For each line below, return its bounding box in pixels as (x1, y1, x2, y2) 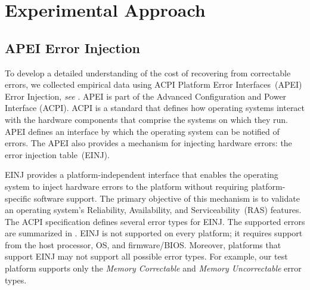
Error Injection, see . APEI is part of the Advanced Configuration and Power (5, 90, 287, 102)
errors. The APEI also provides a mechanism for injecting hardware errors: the (5, 137, 292, 149)
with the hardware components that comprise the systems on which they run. (5, 113, 288, 125)
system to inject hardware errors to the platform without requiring (5, 180, 249, 192)
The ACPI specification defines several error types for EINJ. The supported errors (5, 215, 305, 227)
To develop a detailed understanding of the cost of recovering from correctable (5, 66, 291, 79)
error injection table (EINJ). (5, 148, 110, 161)
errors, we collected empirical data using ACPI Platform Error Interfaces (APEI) (5, 78, 302, 91)
